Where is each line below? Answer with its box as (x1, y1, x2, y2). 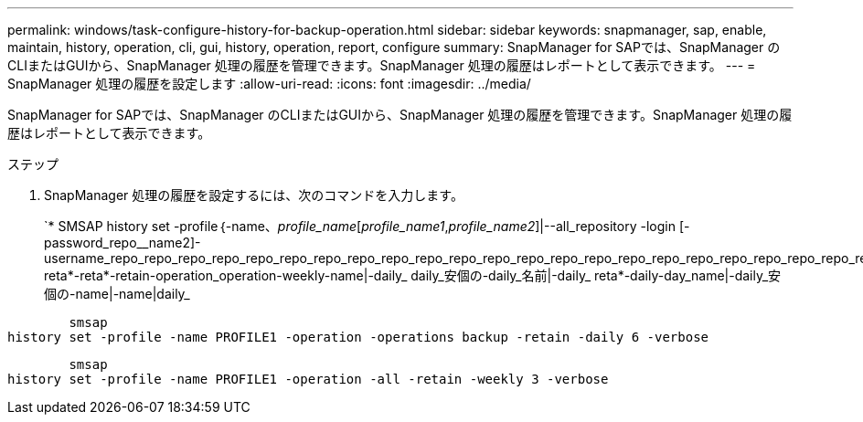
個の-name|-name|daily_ (44, 286, 190, 301)
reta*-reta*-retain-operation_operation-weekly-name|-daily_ (44, 268, 408, 283)
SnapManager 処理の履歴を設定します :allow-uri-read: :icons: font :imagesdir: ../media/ (7, 76, 531, 91)
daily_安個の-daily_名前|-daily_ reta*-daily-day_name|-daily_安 (410, 268, 782, 283)
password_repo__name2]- (44, 235, 201, 250)
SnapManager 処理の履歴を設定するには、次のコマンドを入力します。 (44, 187, 463, 203)
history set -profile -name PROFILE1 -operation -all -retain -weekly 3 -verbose (7, 372, 609, 386)
